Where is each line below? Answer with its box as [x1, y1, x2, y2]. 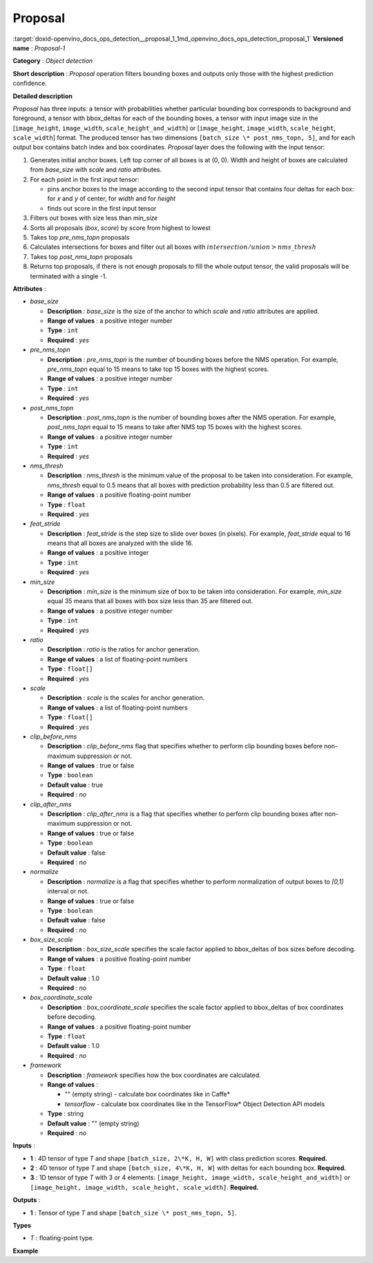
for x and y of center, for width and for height [47, 194, 176, 203]
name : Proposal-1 [12, 44, 66, 52]
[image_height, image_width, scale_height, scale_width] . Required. [30, 1183, 259, 1191]
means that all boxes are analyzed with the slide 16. [47, 539, 193, 547]
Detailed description [12, 92, 73, 100]
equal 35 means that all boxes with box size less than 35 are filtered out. [47, 597, 254, 605]
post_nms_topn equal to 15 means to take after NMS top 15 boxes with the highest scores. [47, 423, 303, 431]
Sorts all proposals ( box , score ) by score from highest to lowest [30, 223, 211, 231]
